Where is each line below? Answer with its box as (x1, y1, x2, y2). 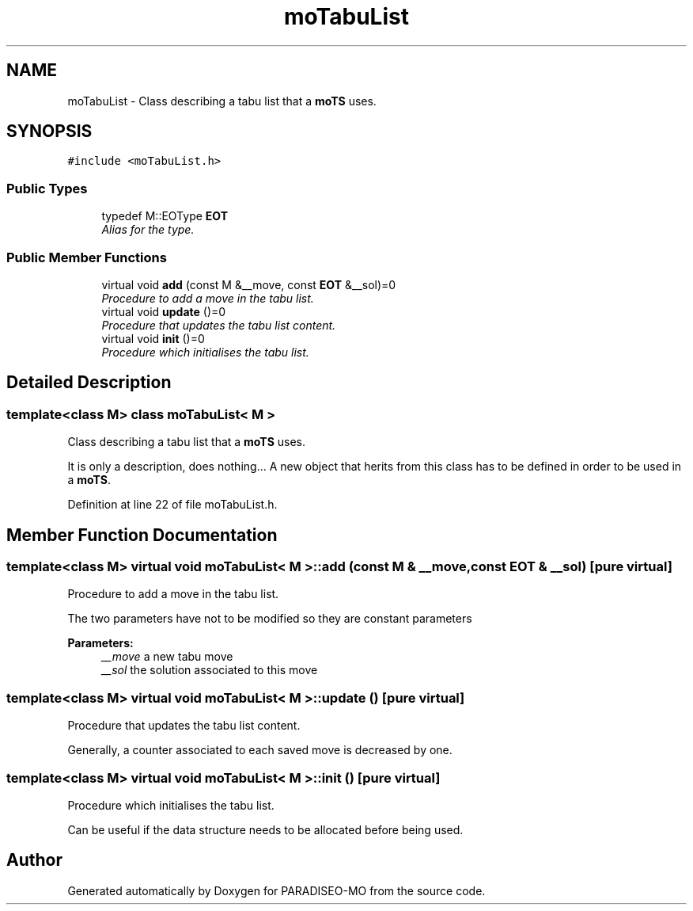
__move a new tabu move (101, 650, 233, 664)
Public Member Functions (6, 249, 167, 265)
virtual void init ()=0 (101, 331, 205, 345)
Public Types (6, 180, 88, 196)
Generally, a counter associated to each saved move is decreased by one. (67, 743, 453, 757)
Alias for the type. (101, 223, 195, 237)
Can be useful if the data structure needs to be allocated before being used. (67, 822, 464, 837)
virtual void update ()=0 (101, 304, 226, 318)
